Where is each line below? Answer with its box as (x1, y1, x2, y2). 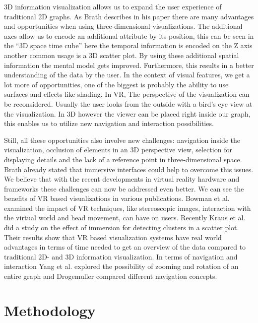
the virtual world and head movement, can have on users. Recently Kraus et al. (4, 212, 246, 223)
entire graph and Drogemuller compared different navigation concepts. (4, 271, 217, 281)
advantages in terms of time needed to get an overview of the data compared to (4, 242, 246, 252)
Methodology (4, 300, 96, 320)
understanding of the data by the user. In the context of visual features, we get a (4, 69, 250, 80)
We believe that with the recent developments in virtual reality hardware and (4, 174, 240, 184)
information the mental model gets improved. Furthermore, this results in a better (4, 60, 254, 70)
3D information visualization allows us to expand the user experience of (4, 1, 222, 11)
